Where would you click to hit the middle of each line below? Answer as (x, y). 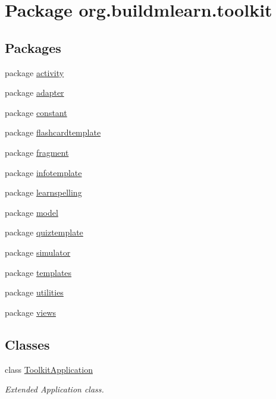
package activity (34, 72)
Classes (27, 344)
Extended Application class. (54, 389)
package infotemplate (43, 172)
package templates (38, 272)
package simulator (38, 252)
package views (31, 312)
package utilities (34, 292)
